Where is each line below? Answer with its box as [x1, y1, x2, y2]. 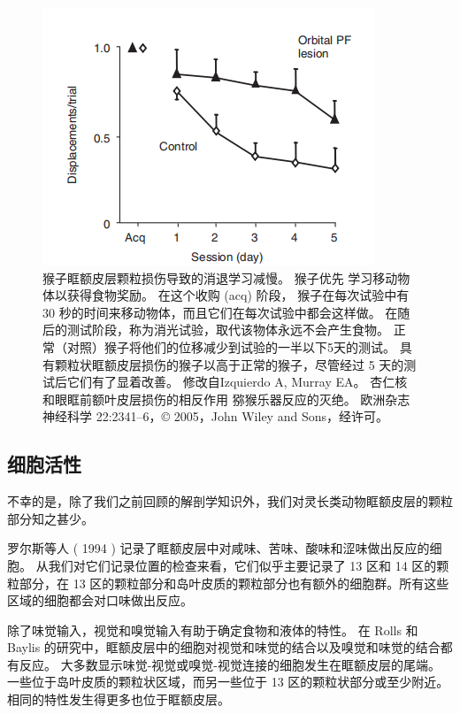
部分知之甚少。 [7, 509, 94, 527]
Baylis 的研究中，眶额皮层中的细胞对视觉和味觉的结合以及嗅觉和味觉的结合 [7, 638, 441, 656]
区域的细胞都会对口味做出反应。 [7, 591, 193, 610]
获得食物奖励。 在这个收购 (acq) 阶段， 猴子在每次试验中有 [66, 286, 410, 304]
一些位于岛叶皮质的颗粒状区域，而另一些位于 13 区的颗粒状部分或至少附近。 [7, 672, 449, 691]
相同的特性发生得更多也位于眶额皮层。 [7, 690, 230, 709]
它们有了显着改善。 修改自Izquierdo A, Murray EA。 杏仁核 [66, 372, 408, 391]
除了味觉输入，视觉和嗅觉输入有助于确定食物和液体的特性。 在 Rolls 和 [7, 620, 418, 639]
